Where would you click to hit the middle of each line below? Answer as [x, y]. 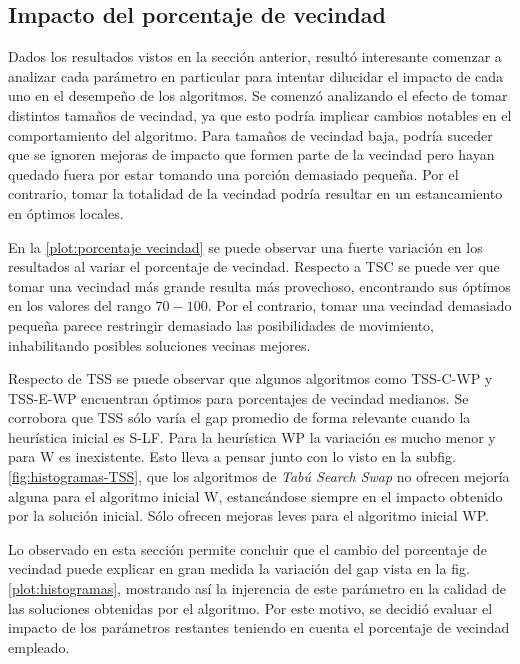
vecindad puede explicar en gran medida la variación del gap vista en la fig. [239, 568]
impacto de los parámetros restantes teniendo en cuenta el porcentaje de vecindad [259, 627]
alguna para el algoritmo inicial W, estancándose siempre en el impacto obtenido [255, 495]
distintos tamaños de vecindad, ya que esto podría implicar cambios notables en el [260, 114]
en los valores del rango [79, 305]
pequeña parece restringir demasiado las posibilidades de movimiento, [221, 324]
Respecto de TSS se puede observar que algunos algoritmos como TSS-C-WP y [250, 378]
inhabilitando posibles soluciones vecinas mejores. [159, 344]
